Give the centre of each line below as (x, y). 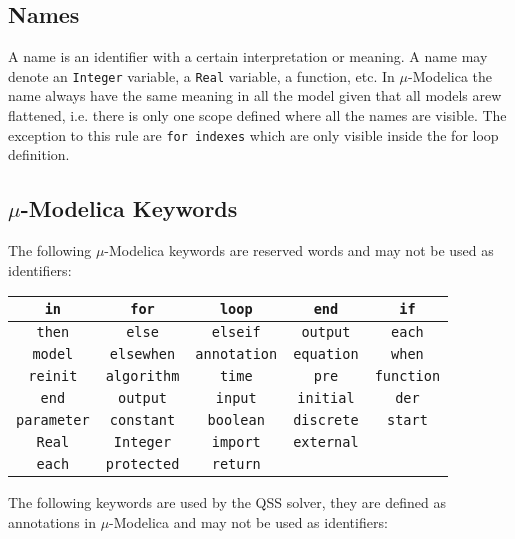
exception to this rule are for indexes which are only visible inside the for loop (253, 134)
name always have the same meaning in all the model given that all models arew (255, 95)
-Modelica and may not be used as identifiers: (248, 521)
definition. (39, 154)
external (326, 442)
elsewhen (142, 354)
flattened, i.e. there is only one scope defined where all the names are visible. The (257, 115)
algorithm (142, 376)
